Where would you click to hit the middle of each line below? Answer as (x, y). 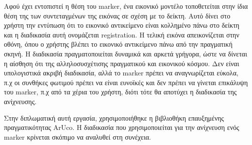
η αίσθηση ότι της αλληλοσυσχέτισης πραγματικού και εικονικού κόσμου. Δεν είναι (122, 63)
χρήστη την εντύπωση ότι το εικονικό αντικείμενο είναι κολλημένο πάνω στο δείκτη (122, 25)
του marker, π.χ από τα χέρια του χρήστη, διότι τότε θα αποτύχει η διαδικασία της (120, 92)
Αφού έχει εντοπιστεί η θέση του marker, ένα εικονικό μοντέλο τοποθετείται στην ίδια (126, 6)
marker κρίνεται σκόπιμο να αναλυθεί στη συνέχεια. (77, 136)
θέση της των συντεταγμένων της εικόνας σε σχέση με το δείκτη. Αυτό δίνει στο (117, 15)
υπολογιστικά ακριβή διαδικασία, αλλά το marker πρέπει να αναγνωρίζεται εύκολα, (121, 73)
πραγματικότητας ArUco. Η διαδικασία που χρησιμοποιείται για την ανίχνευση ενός (122, 127)
